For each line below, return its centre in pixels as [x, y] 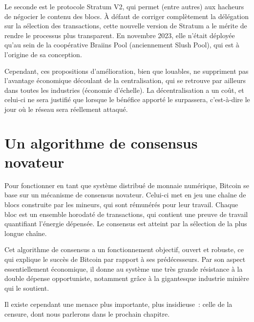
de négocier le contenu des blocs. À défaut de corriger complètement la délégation [127, 16]
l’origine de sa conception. [43, 54]
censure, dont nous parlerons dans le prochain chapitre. [87, 313]
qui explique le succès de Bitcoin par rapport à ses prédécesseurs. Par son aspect [125, 259]
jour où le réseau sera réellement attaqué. [66, 109]
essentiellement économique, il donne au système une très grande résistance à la [124, 268]
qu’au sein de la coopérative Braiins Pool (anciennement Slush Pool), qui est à [122, 45]
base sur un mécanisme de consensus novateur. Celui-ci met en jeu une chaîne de [125, 195]
